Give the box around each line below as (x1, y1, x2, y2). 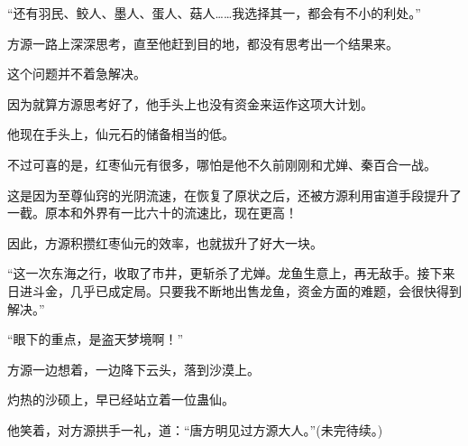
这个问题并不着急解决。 (7, 64, 146, 83)
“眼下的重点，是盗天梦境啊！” (7, 330, 184, 348)
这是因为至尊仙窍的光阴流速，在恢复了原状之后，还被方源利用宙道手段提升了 (7, 185, 462, 204)
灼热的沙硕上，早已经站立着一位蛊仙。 (7, 390, 234, 409)
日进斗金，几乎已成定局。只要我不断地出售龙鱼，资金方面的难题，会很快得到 (7, 281, 462, 300)
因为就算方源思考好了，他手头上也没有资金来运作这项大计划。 (7, 94, 373, 113)
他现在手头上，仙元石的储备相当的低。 (7, 125, 234, 144)
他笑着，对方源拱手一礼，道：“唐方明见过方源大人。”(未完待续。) (7, 420, 383, 439)
